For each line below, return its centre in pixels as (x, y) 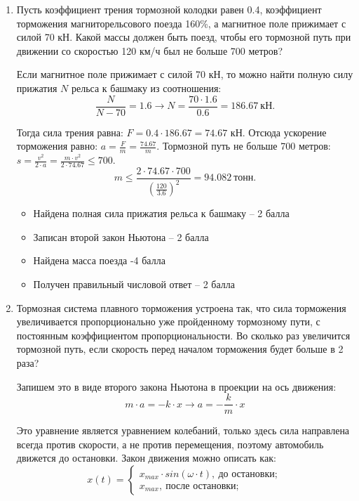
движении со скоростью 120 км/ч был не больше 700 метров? (150, 50)
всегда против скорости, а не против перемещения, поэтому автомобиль (170, 444)
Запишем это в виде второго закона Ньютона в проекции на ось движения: (176, 386)
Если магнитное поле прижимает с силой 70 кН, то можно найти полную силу (185, 74)
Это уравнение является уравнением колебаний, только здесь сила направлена (183, 430)
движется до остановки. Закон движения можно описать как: (146, 458)
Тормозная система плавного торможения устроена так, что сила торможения (181, 307)
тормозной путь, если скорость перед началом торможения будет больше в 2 (180, 349)
